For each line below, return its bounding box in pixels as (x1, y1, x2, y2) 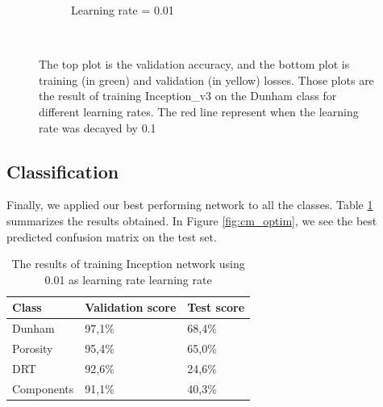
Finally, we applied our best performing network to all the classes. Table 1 (6, 196, 373, 213)
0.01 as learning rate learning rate (44, 271, 212, 287)
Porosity (12, 340, 53, 357)
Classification (6, 158, 119, 183)
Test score (187, 299, 245, 316)
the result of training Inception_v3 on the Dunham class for (39, 87, 337, 104)
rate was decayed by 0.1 (39, 119, 156, 136)
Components (12, 380, 74, 397)
